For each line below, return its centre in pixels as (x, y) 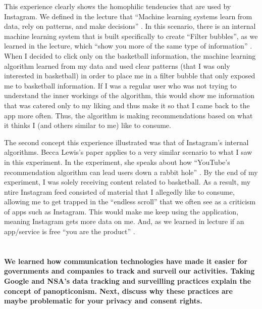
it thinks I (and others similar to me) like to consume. (88, 125)
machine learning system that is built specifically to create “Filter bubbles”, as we (131, 36)
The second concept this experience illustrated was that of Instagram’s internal (126, 142)
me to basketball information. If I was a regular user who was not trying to (120, 85)
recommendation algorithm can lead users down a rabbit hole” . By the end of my (131, 172)
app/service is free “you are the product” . (70, 231)
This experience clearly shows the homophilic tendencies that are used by (118, 6)
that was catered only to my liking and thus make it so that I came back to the (127, 105)
